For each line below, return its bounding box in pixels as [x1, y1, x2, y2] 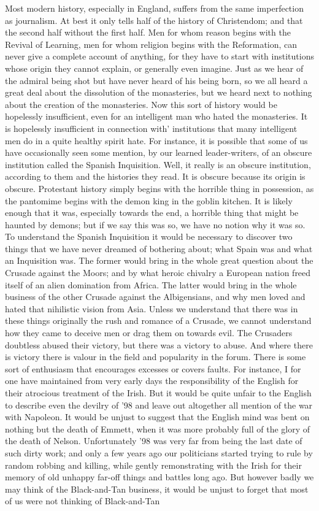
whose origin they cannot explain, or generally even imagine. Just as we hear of [5, 61, 304, 74]
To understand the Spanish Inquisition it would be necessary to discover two [5, 230, 293, 243]
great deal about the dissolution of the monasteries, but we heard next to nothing [5, 86, 312, 99]
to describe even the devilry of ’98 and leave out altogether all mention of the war [5, 398, 313, 411]
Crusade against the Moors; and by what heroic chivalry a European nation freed [5, 266, 311, 279]
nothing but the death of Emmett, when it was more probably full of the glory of [5, 422, 310, 435]
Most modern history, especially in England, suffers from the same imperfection [5, 2, 304, 14]
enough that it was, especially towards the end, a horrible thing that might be [5, 206, 299, 219]
